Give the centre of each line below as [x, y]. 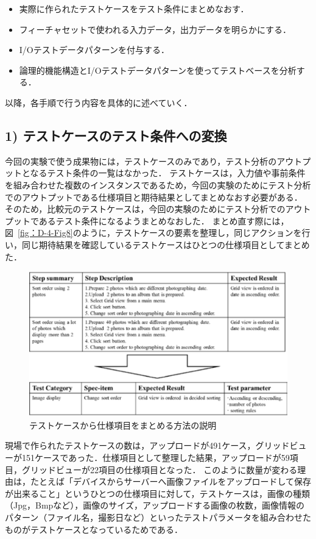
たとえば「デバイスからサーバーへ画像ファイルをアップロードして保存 [171, 481]
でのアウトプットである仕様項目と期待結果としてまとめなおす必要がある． [154, 197]
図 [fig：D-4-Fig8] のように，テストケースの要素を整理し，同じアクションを [153, 233]
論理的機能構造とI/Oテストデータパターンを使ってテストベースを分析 [158, 70]
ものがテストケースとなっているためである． [94, 529]
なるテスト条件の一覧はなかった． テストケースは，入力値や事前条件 [168, 173]
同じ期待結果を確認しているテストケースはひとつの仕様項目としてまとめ [166, 244]
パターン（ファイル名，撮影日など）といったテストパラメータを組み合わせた [158, 517]
